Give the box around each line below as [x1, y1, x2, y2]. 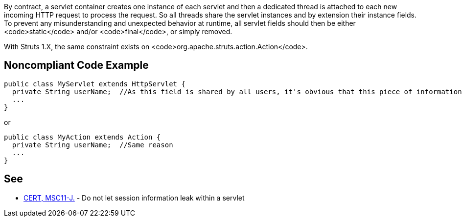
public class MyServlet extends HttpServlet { [4, 80, 185, 88]
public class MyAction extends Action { [4, 133, 161, 141]
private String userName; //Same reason [12, 141, 173, 149]
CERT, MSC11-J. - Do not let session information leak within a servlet [23, 193, 245, 202]
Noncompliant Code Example [4, 59, 149, 72]
